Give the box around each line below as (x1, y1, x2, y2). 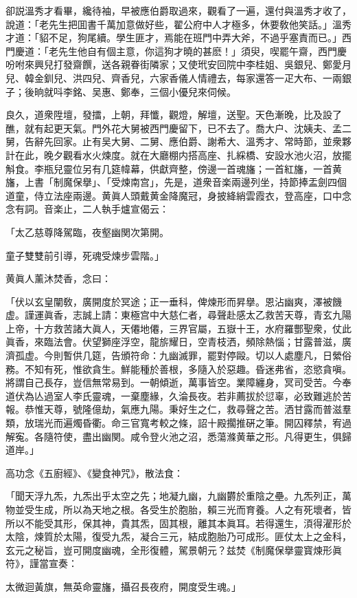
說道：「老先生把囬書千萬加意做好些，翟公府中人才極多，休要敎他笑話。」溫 (5, 17, 342, 31)
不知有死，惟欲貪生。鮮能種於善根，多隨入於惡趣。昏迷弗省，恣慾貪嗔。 (24, 361, 352, 376)
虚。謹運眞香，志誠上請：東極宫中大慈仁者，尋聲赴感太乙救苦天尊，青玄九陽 (5, 308, 352, 322)
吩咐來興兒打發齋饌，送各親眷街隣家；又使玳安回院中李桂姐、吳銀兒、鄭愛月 (5, 57, 352, 72)
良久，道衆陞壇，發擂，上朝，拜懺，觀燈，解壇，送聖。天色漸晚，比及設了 (5, 107, 342, 122)
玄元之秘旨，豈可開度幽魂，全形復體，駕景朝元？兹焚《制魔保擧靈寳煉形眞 (5, 542, 342, 557)
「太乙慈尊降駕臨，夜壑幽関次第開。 (5, 224, 169, 239)
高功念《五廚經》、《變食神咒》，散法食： (5, 465, 183, 480)
